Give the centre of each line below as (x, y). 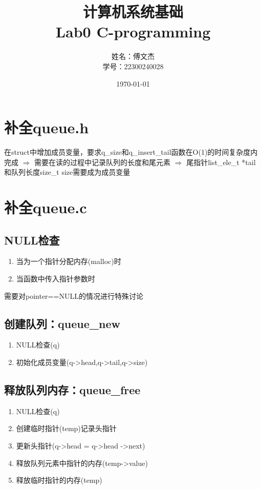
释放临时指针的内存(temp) (59, 480)
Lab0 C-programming (133, 32)
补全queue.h (47, 127)
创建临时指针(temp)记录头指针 (66, 428)
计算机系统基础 (133, 12)
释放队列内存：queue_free (72, 389)
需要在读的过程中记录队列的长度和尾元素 (103, 162)
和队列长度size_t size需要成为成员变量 (67, 172)
